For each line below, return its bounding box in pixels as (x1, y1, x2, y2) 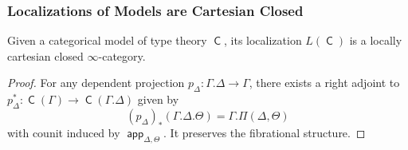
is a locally (349, 32, 402, 49)
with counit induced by (7, 124, 120, 140)
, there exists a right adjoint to (249, 74, 400, 91)
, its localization (223, 32, 302, 49)
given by (137, 91, 179, 108)
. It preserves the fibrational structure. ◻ (163, 124, 366, 140)
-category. (98, 47, 146, 64)
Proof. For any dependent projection (7, 74, 185, 91)
